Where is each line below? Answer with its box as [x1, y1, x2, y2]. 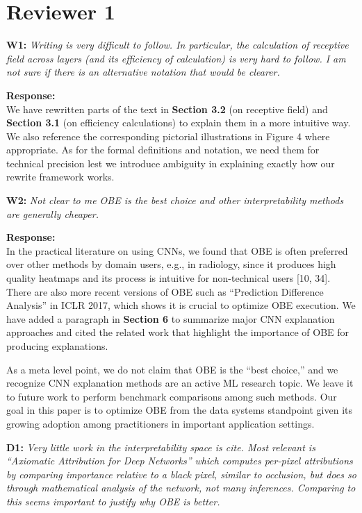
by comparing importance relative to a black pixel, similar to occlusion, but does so [6, 466, 356, 481]
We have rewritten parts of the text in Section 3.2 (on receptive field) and [6, 101, 328, 116]
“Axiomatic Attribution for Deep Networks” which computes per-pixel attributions [6, 453, 353, 468]
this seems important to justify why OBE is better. [6, 494, 220, 508]
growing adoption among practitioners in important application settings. [6, 416, 315, 430]
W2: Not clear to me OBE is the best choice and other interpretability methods [6, 193, 344, 208]
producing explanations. [6, 339, 108, 353]
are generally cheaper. [6, 206, 99, 221]
